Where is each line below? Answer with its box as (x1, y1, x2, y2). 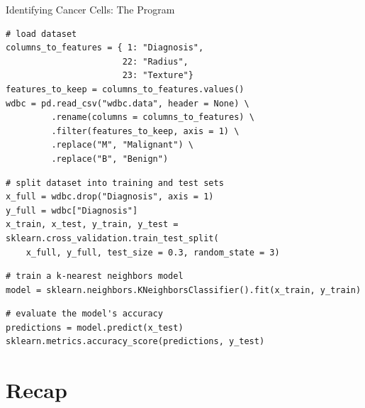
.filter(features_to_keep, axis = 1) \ (51, 126, 240, 136)
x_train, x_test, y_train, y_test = (6, 219, 179, 230)
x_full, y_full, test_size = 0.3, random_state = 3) (26, 247, 280, 258)
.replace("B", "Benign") (51, 153, 169, 164)
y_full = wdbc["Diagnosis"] (6, 205, 138, 216)
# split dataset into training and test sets (6, 177, 224, 188)
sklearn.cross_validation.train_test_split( (6, 233, 219, 243)
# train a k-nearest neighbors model (6, 271, 184, 282)
